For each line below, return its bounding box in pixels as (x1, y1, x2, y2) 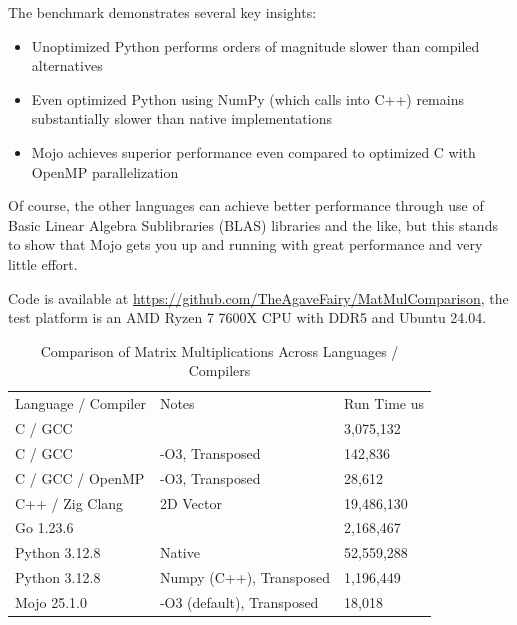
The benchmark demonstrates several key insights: (8, 2, 317, 22)
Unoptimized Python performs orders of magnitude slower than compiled (31, 35, 480, 56)
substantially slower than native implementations (31, 108, 332, 129)
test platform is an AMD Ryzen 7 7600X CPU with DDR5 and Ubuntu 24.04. (8, 307, 487, 328)
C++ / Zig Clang (15, 492, 124, 513)
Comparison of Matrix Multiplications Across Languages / (40, 340, 399, 361)
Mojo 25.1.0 (15, 591, 87, 612)
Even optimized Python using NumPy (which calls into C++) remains (31, 88, 464, 109)
